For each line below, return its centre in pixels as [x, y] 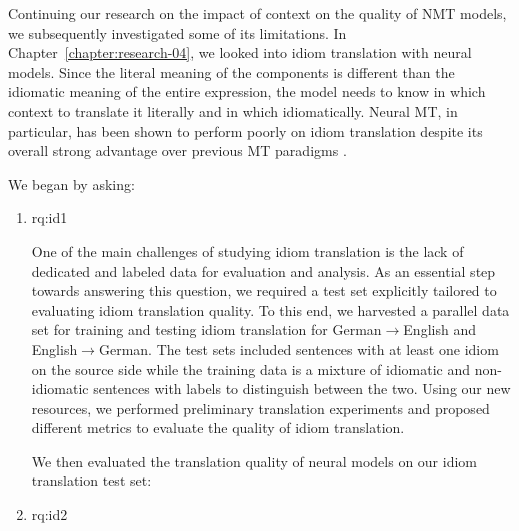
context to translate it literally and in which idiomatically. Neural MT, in [233, 110]
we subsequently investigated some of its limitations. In [177, 32]
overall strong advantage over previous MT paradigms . [177, 150]
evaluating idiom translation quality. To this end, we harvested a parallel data [270, 309]
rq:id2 [49, 514]
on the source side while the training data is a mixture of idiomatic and [251, 368]
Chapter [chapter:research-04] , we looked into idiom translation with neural [240, 52]
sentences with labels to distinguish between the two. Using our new [302, 388]
